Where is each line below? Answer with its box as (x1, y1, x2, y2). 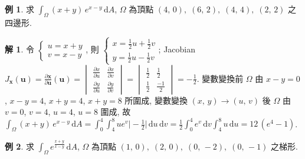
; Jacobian (158, 43, 196, 55)
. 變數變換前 (196, 72, 244, 84)
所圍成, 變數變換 (124, 94, 188, 106)
